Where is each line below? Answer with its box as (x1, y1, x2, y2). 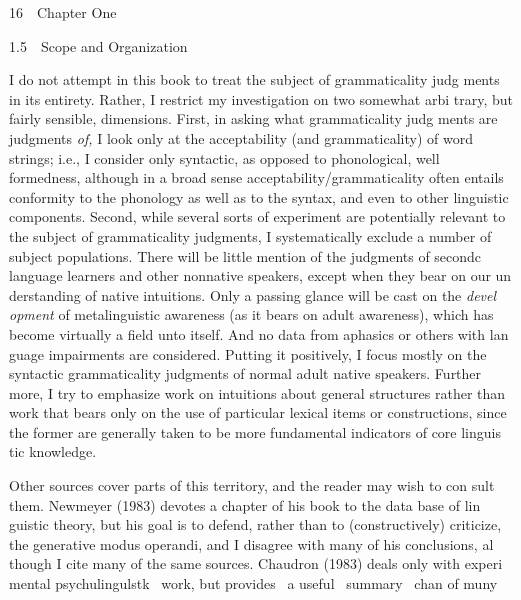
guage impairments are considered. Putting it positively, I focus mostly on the (9, 343, 487, 364)
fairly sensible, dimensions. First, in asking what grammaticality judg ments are (9, 108, 498, 129)
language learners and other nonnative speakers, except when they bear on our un (9, 265, 512, 286)
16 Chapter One (9, 2, 117, 22)
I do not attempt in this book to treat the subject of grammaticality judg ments (9, 69, 500, 90)
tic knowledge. (9, 441, 97, 462)
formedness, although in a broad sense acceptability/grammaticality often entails (9, 167, 504, 188)
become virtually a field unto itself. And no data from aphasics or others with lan (9, 323, 509, 344)
